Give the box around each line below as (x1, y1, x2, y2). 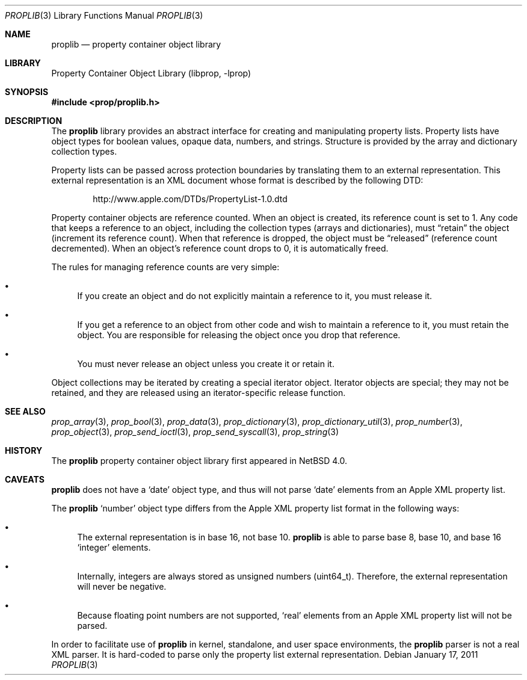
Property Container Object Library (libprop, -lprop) (51, 68, 251, 78)
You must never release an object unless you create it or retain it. (77, 359, 334, 369)
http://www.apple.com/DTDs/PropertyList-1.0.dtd (93, 194, 288, 204)
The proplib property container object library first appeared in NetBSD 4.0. (51, 456, 348, 466)
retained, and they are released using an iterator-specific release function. (51, 388, 346, 398)
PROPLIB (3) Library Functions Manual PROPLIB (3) (5, 10, 203, 20)
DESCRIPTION (5, 116, 63, 126)
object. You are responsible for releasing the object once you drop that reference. (77, 330, 401, 340)
